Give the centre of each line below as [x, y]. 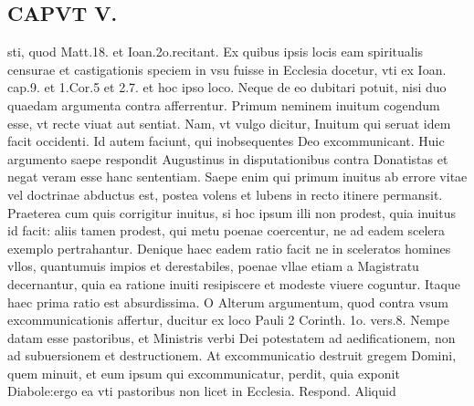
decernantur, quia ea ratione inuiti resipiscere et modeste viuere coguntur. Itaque [234, 283]
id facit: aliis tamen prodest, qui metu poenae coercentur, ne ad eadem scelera [226, 230]
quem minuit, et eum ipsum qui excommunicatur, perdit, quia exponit [204, 373]
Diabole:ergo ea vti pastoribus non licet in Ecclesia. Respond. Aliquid [202, 391]
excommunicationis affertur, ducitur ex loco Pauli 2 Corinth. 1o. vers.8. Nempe [228, 320]
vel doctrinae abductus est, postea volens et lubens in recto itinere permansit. [225, 194]
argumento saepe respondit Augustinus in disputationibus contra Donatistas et [228, 158]
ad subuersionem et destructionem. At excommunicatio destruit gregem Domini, [232, 355]
